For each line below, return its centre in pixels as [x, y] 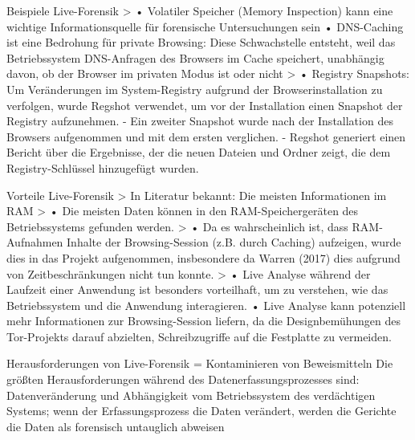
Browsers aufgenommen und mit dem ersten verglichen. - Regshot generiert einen [206, 136]
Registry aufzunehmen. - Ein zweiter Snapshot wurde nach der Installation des [200, 121]
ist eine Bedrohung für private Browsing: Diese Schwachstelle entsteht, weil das [201, 42]
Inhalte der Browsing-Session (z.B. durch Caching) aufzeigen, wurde [234, 242]
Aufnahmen [35, 242]
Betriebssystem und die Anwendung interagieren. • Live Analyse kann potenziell [206, 305]
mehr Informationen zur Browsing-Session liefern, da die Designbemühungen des [203, 321]
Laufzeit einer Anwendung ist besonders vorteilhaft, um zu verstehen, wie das [197, 289]
